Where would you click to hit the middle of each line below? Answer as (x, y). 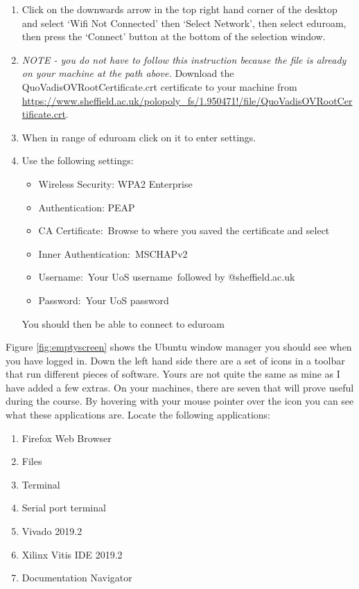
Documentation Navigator (77, 578)
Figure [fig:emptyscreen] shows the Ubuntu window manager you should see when (179, 347)
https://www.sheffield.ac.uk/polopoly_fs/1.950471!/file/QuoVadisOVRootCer (187, 100)
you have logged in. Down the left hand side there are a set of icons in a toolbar (175, 360)
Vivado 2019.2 (52, 531)
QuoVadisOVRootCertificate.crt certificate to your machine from (159, 86)
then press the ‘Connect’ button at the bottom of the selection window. (174, 36)
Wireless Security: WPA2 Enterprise (115, 183)
